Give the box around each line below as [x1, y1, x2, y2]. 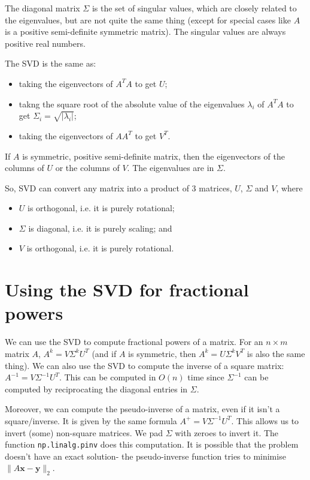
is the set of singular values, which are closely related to [92, 2, 297, 14]
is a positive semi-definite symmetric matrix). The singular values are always [5, 25, 286, 38]
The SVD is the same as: [5, 57, 96, 70]
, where [276, 181, 303, 194]
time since [187, 371, 224, 383]
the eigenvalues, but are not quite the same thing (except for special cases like [5, 13, 291, 26]
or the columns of [55, 161, 120, 174]
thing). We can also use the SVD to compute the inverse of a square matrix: [5, 359, 284, 371]
